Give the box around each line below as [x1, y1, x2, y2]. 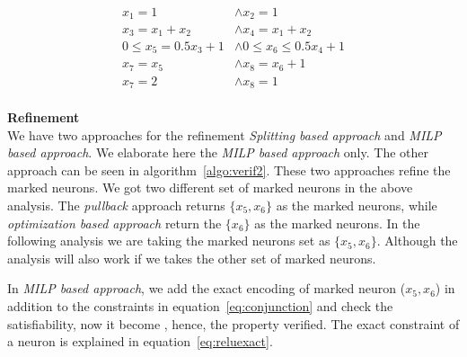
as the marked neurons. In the [254, 213, 420, 232]
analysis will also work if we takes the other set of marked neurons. [7, 248, 376, 267]
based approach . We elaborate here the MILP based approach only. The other [7, 143, 428, 162]
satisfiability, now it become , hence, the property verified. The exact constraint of [7, 314, 460, 333]
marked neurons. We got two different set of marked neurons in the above [7, 178, 413, 197]
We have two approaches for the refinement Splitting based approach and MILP [7, 125, 442, 144]
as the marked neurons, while [276, 195, 437, 214]
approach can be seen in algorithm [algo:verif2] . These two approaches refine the [7, 160, 451, 179]
